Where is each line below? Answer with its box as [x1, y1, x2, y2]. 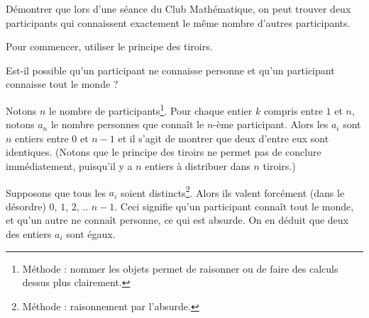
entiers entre [15, 130, 69, 145]
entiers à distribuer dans [145, 159, 250, 173]
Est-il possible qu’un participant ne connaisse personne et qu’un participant [6, 62, 335, 77]
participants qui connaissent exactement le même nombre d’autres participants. [6, 15, 351, 30]
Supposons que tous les [6, 185, 106, 200]
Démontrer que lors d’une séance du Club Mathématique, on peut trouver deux [6, 1, 351, 16]
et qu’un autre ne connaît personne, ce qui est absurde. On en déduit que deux [6, 212, 348, 227]
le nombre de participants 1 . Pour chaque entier [48, 101, 253, 118]
